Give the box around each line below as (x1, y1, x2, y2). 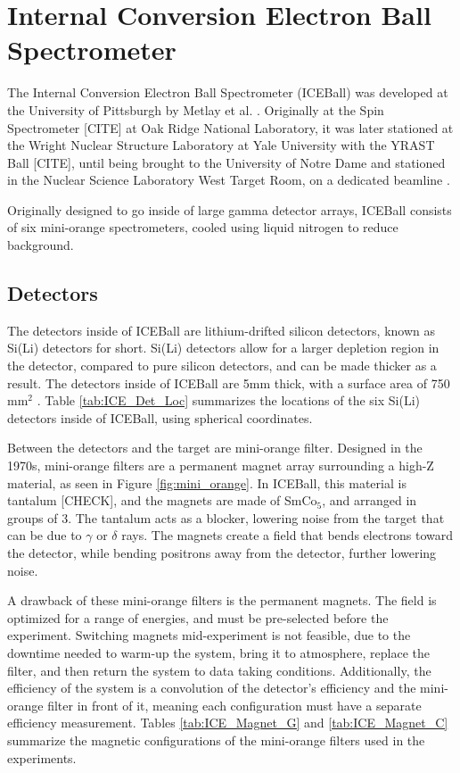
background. (7, 236, 74, 254)
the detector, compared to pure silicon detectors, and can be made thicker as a (7, 356, 437, 375)
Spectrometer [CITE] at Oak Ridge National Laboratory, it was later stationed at (7, 118, 454, 137)
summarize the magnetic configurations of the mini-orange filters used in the (7, 730, 425, 749)
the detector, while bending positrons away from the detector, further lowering (7, 543, 437, 561)
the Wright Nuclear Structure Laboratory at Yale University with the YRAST (7, 136, 435, 154)
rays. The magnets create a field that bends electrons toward (121, 526, 454, 544)
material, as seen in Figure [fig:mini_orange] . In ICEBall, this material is (7, 473, 407, 492)
